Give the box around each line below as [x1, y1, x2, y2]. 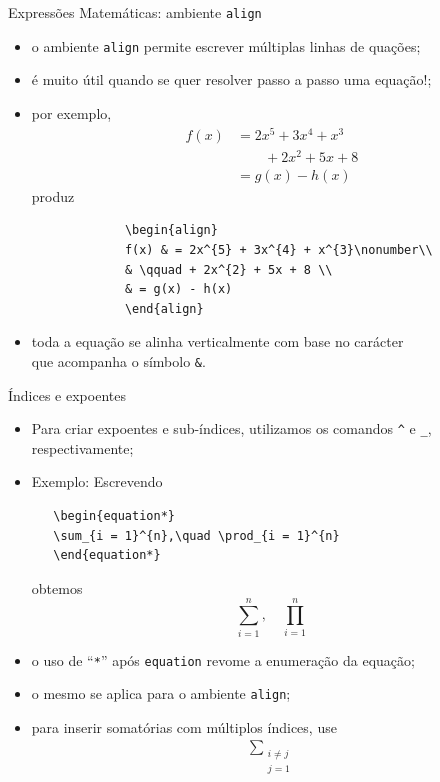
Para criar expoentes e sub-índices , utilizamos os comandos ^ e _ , [31, 418, 432, 439]
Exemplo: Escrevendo [31, 471, 163, 492]
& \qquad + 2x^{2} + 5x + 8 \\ [124, 262, 333, 277]
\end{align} [124, 301, 204, 316]
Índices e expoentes [8, 384, 126, 405]
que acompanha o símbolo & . [31, 350, 206, 371]
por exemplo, [31, 102, 112, 123]
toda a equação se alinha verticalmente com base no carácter [31, 331, 404, 352]
